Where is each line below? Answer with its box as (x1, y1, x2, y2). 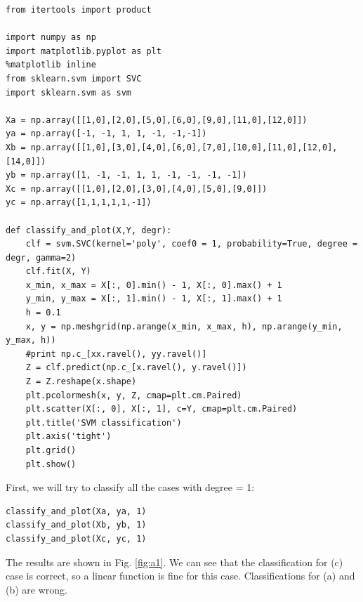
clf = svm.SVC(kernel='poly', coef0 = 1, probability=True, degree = (25, 239, 358, 249)
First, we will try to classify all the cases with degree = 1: (6, 480, 255, 495)
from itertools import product (6, 5, 152, 15)
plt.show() (25, 459, 77, 469)
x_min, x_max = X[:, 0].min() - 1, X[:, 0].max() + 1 (25, 280, 282, 290)
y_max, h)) (6, 335, 56, 346)
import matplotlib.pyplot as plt (6, 46, 161, 56)
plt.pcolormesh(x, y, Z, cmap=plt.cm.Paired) (25, 390, 242, 400)
